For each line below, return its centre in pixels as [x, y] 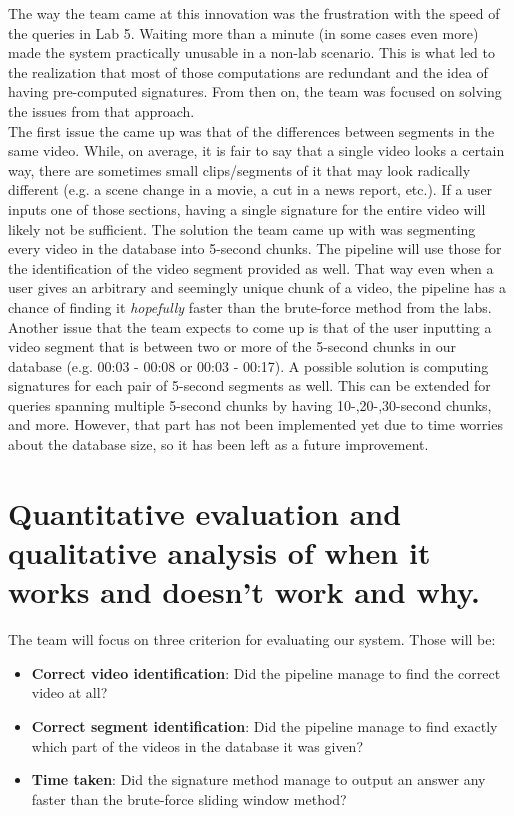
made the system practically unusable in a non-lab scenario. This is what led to [252, 52]
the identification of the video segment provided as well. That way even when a [251, 267]
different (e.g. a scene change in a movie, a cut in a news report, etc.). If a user [250, 189]
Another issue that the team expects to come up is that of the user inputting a [250, 326]
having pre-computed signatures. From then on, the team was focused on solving [255, 91]
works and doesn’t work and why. [244, 591]
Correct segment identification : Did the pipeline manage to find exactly [264, 725]
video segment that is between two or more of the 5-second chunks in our [232, 346]
